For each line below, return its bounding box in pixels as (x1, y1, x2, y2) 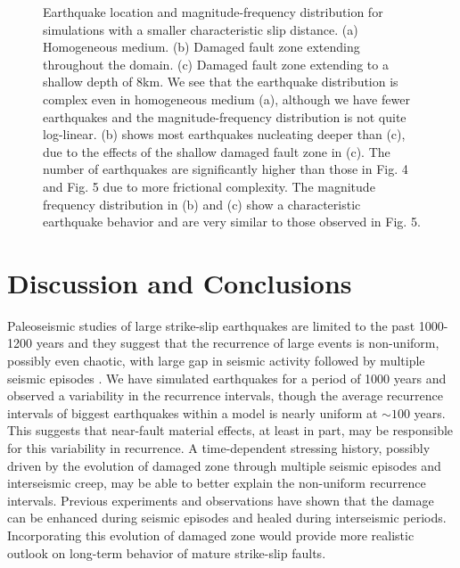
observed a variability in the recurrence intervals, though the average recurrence (7, 386, 443, 405)
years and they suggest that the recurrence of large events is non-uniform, (36, 333, 439, 352)
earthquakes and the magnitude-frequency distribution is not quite (43, 107, 407, 126)
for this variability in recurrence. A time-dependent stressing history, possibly (7, 439, 431, 457)
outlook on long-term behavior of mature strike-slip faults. (7, 543, 326, 562)
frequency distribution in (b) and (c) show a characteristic (43, 194, 361, 213)
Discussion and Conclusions (7, 264, 352, 300)
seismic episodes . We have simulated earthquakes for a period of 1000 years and (7, 368, 447, 387)
